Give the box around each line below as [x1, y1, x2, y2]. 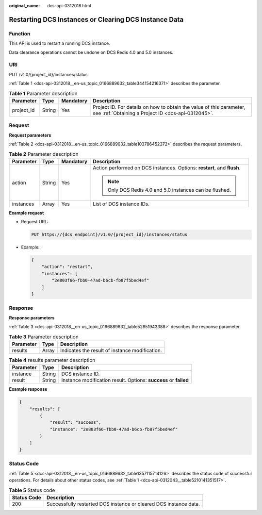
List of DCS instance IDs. [93, 200, 150, 207]
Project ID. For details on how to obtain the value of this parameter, [93, 103, 246, 110]
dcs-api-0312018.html [47, 3, 91, 8]
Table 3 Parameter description [9, 333, 79, 340]
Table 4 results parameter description [9, 357, 96, 364]
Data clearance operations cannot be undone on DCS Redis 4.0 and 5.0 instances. [9, 49, 174, 55]
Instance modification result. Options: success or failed [61, 377, 189, 383]
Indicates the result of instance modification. [60, 347, 162, 354]
